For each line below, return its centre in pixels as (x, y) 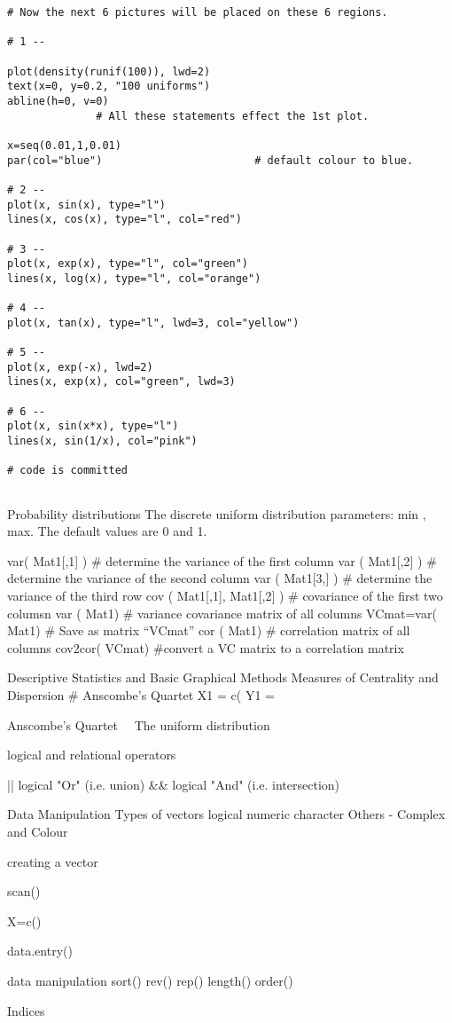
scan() (24, 891)
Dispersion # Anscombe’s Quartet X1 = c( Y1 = (141, 695)
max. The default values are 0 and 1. (107, 531)
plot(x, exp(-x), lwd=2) (80, 367)
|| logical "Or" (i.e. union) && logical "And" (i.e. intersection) (174, 784)
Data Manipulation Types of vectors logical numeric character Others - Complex (226, 814)
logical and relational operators (92, 755)
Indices (26, 1010)
